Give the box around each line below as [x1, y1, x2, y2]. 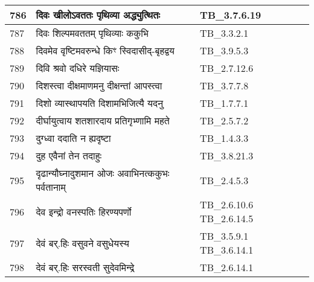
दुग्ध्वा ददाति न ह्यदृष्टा [36, 131, 111, 145]
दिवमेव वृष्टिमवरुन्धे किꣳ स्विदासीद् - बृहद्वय [36, 43, 175, 57]
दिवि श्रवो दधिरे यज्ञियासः [36, 61, 120, 75]
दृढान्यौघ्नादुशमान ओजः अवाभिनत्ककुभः [36, 166, 170, 180]
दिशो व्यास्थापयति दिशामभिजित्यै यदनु [36, 96, 164, 110]
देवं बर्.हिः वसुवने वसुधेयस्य [36, 236, 129, 250]
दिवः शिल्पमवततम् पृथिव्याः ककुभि [36, 26, 149, 40]
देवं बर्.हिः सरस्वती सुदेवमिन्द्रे [36, 260, 135, 274]
